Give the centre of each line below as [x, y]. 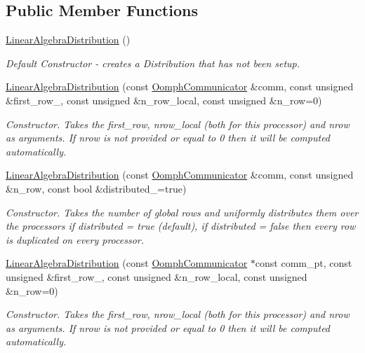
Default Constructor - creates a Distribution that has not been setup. [153, 63]
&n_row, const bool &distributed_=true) [96, 188]
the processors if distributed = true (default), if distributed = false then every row [181, 226]
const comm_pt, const [304, 263]
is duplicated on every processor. [75, 239]
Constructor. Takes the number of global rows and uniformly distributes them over [182, 212]
